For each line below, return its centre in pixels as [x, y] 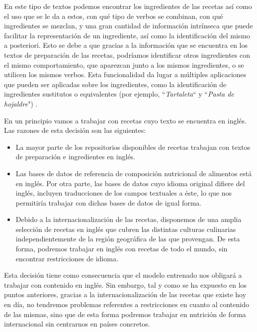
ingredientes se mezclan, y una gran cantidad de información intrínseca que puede [128, 26]
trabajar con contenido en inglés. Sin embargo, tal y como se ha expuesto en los [126, 284]
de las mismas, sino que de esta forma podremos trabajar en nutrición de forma [125, 314]
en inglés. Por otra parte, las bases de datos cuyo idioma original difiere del [130, 183]
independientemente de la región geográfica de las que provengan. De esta [128, 239]
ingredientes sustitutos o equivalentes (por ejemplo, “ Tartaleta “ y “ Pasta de [119, 94]
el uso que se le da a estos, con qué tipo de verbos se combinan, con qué [114, 16]
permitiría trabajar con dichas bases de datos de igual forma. [109, 202]
